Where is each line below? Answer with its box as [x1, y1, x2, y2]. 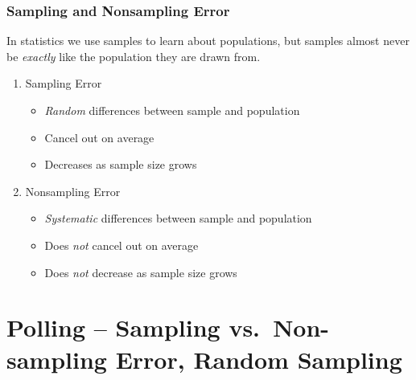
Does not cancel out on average [44, 236, 199, 253]
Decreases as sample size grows [44, 156, 197, 173]
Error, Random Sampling [115, 342, 402, 375]
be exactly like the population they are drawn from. [6, 47, 261, 64]
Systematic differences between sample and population [44, 210, 312, 227]
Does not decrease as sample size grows [44, 264, 237, 280]
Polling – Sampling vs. [6, 311, 261, 344]
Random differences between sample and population [44, 102, 300, 118]
